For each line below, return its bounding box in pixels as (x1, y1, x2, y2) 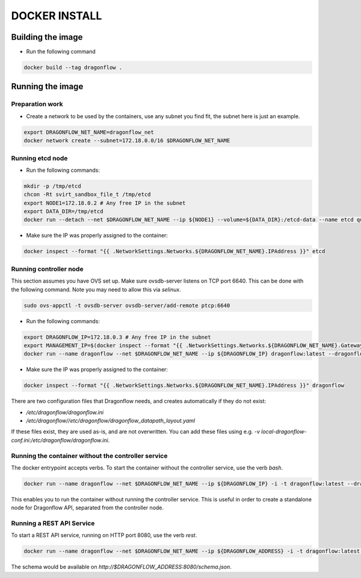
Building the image (11, 32, 83, 42)
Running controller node (11, 265, 84, 273)
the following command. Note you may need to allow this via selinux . (11, 286, 181, 293)
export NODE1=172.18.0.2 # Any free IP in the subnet (23, 199, 186, 206)
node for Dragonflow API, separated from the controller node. (11, 504, 164, 512)
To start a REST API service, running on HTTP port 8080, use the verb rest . (11, 532, 197, 539)
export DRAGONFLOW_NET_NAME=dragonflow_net (23, 128, 155, 136)
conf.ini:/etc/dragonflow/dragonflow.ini (11, 436, 108, 444)
